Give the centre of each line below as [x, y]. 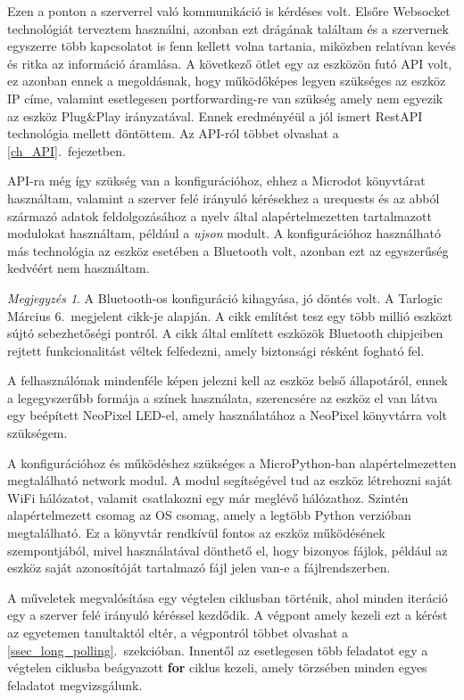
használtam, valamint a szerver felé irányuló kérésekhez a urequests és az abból [224, 198]
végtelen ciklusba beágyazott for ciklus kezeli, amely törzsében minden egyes [217, 667]
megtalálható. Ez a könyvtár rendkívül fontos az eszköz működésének [196, 533]
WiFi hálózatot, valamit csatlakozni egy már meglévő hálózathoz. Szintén [208, 497]
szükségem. [37, 433]
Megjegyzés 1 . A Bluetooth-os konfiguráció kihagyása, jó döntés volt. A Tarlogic [225, 297]
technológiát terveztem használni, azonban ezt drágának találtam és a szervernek [228, 28]
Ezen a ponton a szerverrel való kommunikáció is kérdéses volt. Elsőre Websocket [229, 11]
